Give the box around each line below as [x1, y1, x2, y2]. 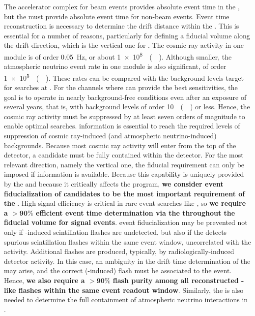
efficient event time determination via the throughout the [36, 207, 235, 218]
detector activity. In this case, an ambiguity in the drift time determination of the [4, 255, 251, 266]
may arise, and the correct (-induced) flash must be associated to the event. [4, 265, 232, 276]
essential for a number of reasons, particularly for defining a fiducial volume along [4, 30, 250, 40]
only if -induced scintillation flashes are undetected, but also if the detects [4, 226, 227, 237]
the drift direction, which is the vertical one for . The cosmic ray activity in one [4, 40, 244, 50]
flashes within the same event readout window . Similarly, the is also [18, 284, 244, 295]
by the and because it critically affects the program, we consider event [4, 179, 224, 189]
